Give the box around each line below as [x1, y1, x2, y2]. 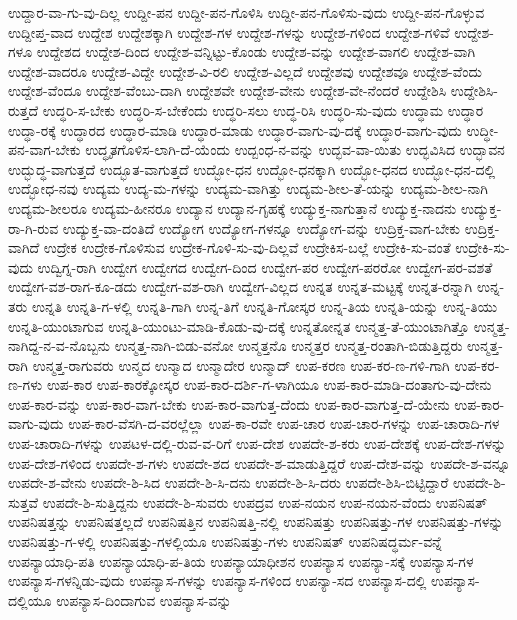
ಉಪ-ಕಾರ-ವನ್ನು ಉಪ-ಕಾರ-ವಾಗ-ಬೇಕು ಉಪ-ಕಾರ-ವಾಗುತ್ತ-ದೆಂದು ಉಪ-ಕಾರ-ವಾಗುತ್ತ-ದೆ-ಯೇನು [8, 393, 450, 414]
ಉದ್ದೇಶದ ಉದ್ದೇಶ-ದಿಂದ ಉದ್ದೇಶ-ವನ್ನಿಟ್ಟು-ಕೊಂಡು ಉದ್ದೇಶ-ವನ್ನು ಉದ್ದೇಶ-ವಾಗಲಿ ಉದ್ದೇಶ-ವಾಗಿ [36, 41, 476, 62]
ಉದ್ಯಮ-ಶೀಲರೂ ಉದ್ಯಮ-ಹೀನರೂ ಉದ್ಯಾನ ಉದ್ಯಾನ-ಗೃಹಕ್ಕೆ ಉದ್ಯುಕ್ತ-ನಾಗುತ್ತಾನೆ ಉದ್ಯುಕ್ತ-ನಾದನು [8, 197, 457, 218]
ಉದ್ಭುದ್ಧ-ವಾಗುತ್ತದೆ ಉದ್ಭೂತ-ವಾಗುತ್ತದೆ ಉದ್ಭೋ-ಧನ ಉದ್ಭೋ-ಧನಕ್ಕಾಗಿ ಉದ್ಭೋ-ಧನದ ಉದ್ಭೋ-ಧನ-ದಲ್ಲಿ [8, 158, 496, 179]
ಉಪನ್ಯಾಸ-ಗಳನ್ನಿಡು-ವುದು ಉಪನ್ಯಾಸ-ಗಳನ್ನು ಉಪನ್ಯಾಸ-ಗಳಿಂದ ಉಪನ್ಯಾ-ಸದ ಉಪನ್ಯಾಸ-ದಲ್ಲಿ [8, 570, 427, 591]
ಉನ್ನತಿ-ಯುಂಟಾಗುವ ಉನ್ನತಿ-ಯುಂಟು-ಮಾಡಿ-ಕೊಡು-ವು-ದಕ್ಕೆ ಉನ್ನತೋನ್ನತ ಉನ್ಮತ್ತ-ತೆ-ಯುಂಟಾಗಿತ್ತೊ [8, 315, 470, 336]
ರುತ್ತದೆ [8, 99, 39, 120]
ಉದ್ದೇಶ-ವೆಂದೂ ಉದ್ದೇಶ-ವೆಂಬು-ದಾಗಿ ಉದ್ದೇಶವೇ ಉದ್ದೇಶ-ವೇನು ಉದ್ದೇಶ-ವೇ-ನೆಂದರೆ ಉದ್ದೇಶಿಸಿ [8, 80, 447, 101]
